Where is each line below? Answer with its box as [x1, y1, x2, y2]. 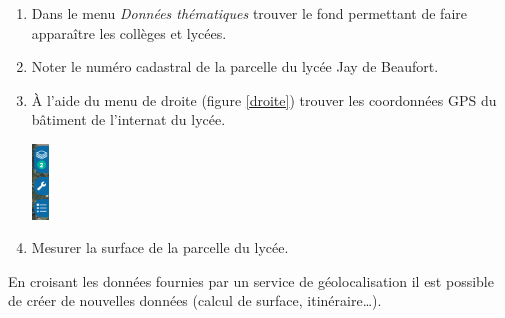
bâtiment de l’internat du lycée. [31, 109, 226, 130]
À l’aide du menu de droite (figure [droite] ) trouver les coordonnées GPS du [31, 89, 497, 110]
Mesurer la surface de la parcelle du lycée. [31, 237, 289, 258]
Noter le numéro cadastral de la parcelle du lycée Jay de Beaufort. [31, 56, 439, 77]
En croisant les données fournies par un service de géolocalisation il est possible [8, 270, 494, 291]
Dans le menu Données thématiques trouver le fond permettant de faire [31, 3, 467, 23]
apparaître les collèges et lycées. [31, 22, 227, 43]
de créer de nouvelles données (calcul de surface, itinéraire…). [8, 290, 382, 311]
